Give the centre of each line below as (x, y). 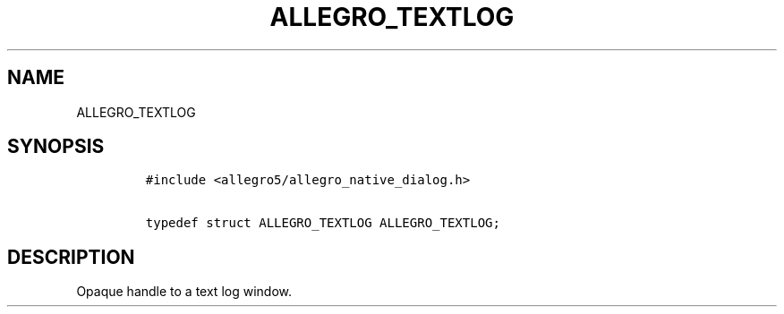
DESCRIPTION (71, 257)
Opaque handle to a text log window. (184, 292)
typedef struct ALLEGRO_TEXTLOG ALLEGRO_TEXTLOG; (323, 223)
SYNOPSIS (56, 147)
